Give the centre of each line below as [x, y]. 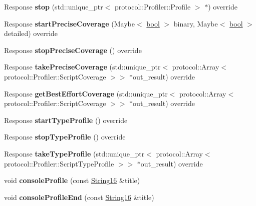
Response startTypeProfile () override [66, 120]
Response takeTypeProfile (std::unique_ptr [74, 153]
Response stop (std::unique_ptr [54, 6]
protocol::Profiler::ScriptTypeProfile [59, 163]
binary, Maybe [196, 23]
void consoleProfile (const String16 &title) [72, 180]
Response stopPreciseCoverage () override [73, 50]
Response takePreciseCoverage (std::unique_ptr [82, 67]
